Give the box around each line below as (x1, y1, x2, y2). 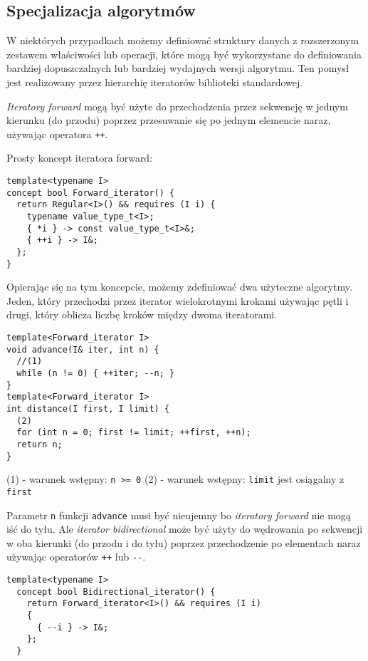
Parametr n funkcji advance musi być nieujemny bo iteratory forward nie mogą (6, 507, 351, 522)
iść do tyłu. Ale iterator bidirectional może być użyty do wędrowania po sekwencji (6, 521, 363, 536)
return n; (16, 439, 63, 449)
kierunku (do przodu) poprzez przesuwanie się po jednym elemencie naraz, (6, 113, 331, 127)
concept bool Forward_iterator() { (6, 187, 175, 198)
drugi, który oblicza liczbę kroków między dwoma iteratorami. (6, 307, 278, 322)
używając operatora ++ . (6, 126, 108, 141)
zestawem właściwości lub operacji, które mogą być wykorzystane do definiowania (6, 46, 362, 61)
